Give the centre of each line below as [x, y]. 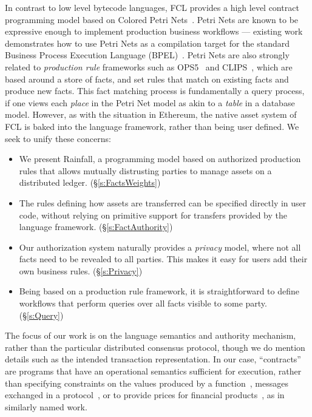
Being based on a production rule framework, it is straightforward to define [159, 291]
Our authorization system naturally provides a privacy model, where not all [160, 247]
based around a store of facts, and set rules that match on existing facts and [147, 79]
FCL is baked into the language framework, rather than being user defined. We [152, 126]
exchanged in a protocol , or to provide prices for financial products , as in [145, 395]
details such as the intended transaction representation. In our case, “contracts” [153, 359]
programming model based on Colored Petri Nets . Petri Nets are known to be [152, 19]
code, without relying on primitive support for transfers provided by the [153, 215]
